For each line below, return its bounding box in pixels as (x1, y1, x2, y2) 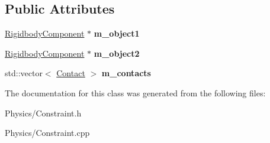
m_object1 (94, 27, 140, 40)
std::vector (5, 67, 43, 79)
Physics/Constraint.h (5, 106, 82, 119)
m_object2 (94, 47, 140, 59)
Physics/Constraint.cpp (5, 126, 90, 139)
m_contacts (101, 67, 151, 79)
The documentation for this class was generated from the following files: (5, 86, 266, 99)
